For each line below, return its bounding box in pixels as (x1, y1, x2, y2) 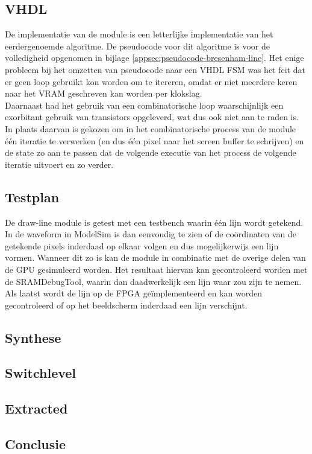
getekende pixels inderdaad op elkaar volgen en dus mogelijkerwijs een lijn (5, 239, 279, 252)
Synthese (5, 328, 61, 347)
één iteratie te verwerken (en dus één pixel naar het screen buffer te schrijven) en (5, 134, 304, 147)
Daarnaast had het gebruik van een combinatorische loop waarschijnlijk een (5, 98, 284, 111)
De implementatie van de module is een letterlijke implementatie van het (5, 28, 273, 40)
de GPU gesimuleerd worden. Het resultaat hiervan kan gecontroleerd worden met (5, 263, 308, 275)
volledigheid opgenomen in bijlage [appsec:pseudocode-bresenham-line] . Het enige (5, 51, 304, 64)
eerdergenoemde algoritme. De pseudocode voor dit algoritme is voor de (5, 39, 270, 52)
